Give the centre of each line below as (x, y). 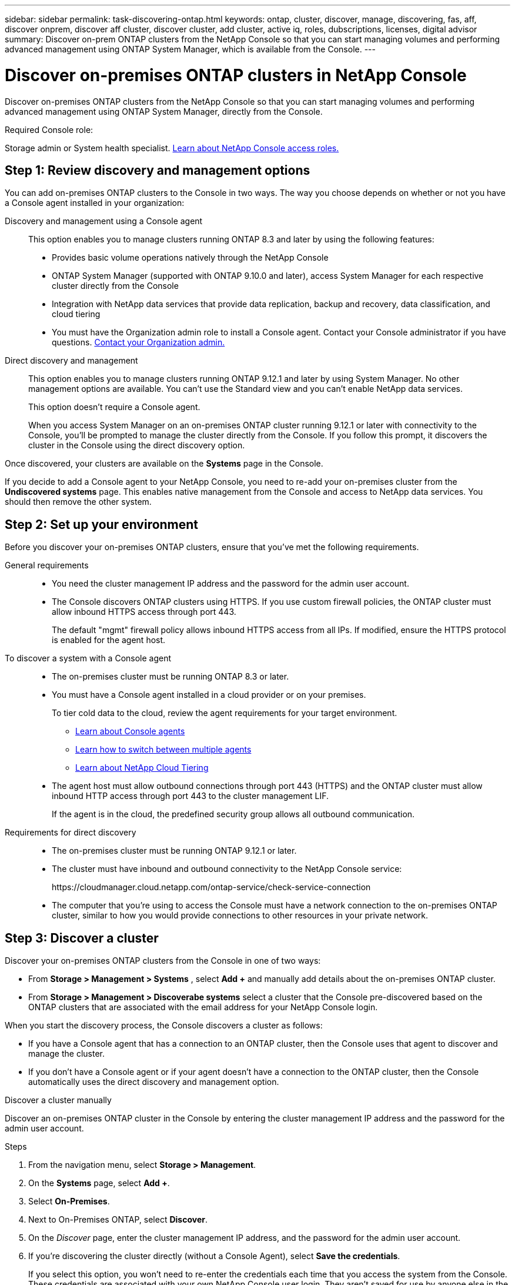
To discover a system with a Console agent (88, 658)
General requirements (47, 565)
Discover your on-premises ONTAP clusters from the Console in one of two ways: (163, 961)
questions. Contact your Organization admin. (138, 342)
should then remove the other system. (78, 502)
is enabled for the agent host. (109, 640)
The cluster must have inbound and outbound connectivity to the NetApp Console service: (227, 869)
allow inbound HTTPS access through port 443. (144, 612)
